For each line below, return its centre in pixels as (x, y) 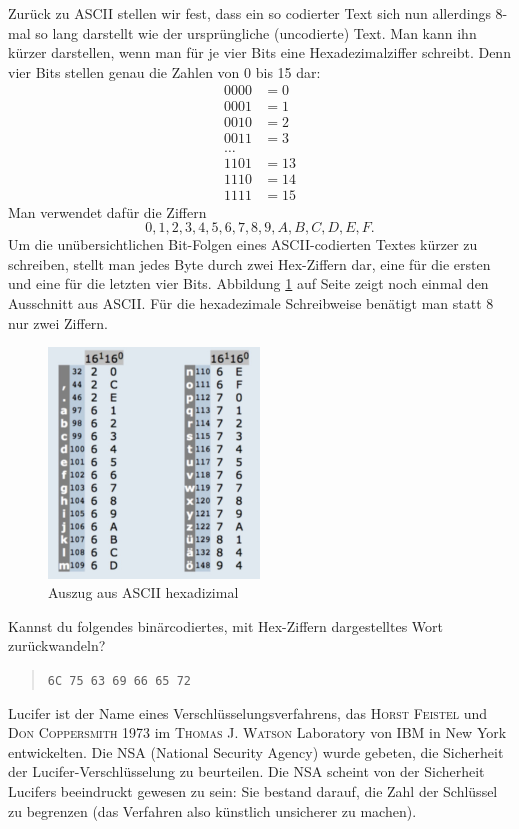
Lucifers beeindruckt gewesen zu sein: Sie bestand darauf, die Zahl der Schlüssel (253, 790)
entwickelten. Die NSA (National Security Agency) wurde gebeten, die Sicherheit (256, 751)
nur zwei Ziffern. (58, 322)
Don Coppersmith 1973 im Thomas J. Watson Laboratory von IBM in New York (257, 732)
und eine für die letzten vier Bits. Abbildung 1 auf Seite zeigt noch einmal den (248, 283)
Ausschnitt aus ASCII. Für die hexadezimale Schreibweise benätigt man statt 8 (251, 303)
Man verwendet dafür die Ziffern (107, 211)
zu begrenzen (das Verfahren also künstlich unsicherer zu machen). (212, 810)
